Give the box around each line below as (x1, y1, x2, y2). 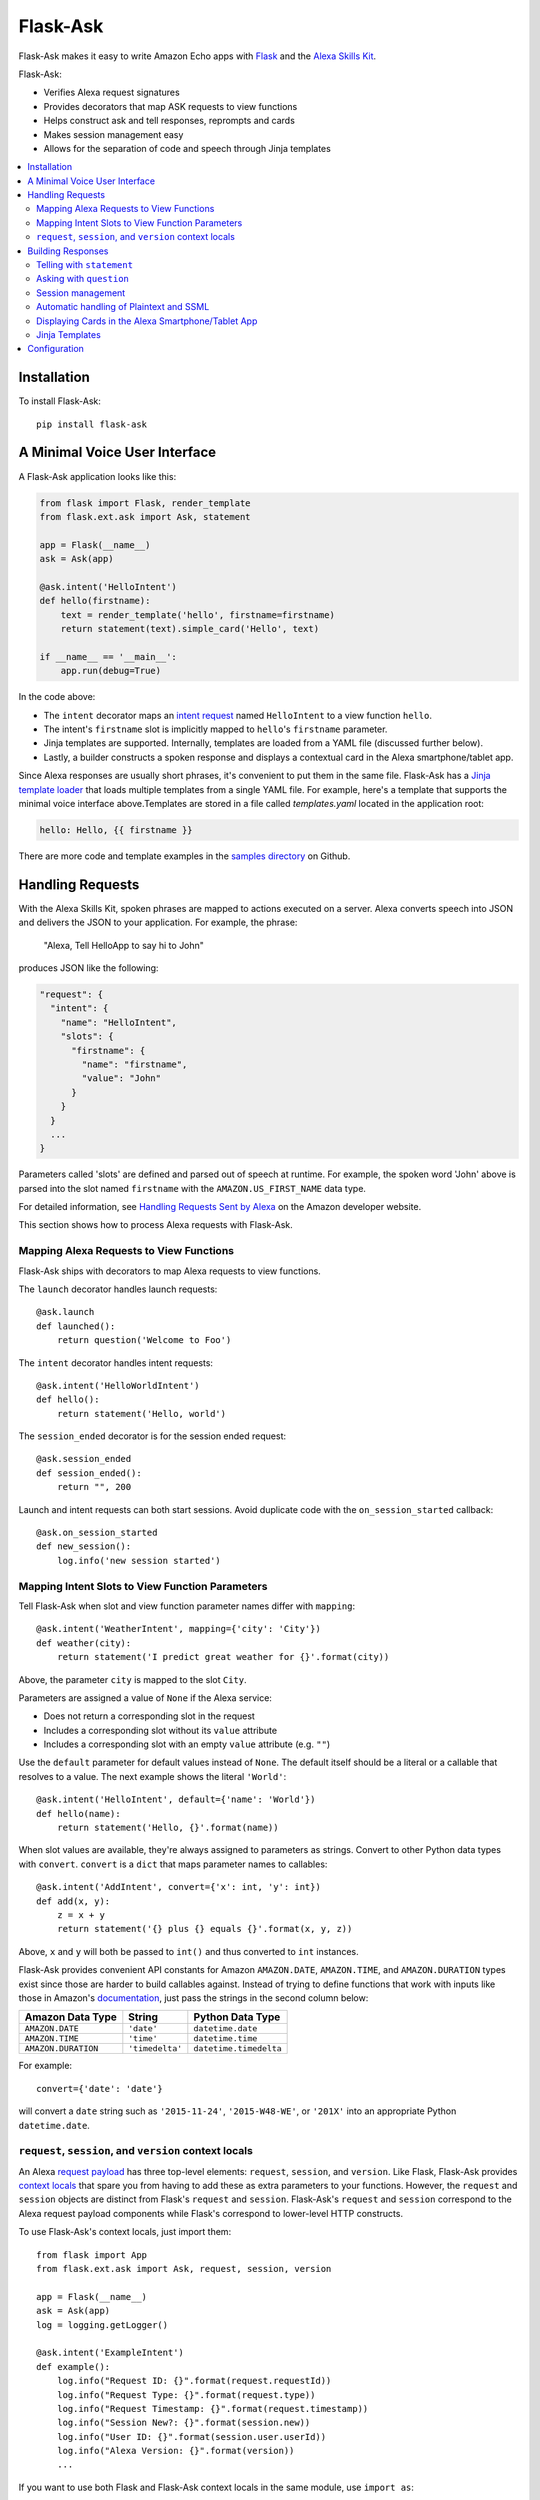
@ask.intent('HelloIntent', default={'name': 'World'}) (36, 1794, 316, 1805)
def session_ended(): (36, 1467, 142, 1479)
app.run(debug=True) (60, 665, 162, 677)
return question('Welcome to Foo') (56, 1335, 232, 1346)
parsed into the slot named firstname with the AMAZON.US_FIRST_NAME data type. (18, 1182, 367, 1194)
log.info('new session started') (56, 1555, 222, 1566)
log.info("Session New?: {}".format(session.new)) (56, 2417, 311, 2429)
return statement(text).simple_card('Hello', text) (60, 623, 320, 635)
